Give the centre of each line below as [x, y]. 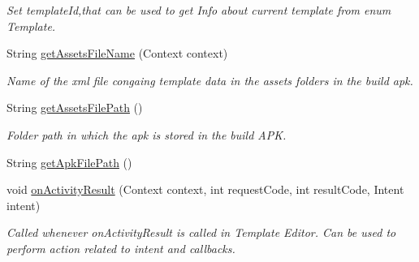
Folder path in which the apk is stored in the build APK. [147, 134]
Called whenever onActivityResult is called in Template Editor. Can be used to [201, 232]
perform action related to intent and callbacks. [121, 248]
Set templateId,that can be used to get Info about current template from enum [199, 10]
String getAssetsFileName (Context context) [117, 53]
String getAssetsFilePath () [75, 107]
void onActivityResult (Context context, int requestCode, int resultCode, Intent [205, 189]
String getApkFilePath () [69, 162]
